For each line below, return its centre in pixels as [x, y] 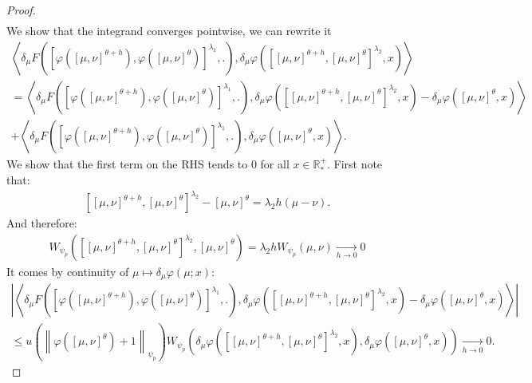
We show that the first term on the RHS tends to [127, 163]
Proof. [21, 10]
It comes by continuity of [68, 271]
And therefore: [42, 223]
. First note [355, 163]
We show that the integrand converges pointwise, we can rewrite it [169, 31]
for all [275, 163]
